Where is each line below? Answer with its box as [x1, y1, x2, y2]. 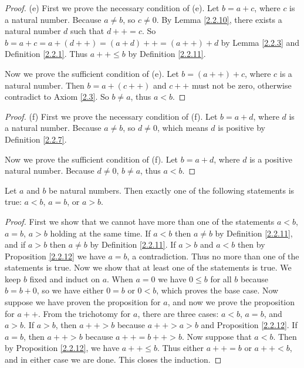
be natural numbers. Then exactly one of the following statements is [49, 184, 295, 196]
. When [107, 272, 133, 285]
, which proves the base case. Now [156, 284, 279, 296]
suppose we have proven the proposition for [5, 296, 161, 308]
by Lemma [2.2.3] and [221, 36, 300, 48]
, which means [157, 121, 208, 134]
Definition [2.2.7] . [5, 133, 67, 145]
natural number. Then [5, 79, 85, 91]
